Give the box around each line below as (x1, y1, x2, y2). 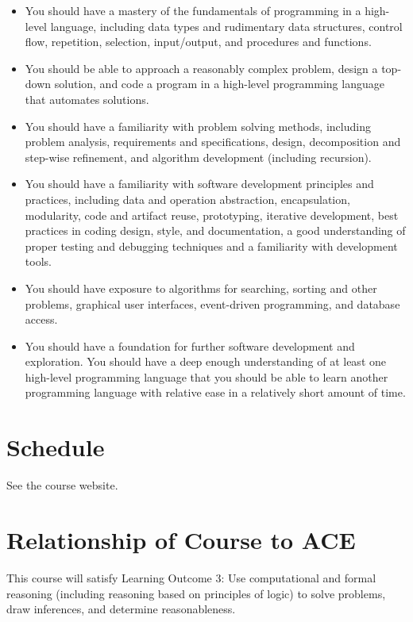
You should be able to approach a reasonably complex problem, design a (25, 60, 378, 76)
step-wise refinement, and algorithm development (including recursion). (25, 148, 372, 165)
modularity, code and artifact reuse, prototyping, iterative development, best (25, 206, 399, 223)
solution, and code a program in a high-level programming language (54, 75, 384, 92)
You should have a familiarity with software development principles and (25, 175, 374, 192)
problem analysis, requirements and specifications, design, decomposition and (25, 133, 401, 150)
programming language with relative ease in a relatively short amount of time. (25, 384, 406, 401)
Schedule (6, 431, 105, 463)
